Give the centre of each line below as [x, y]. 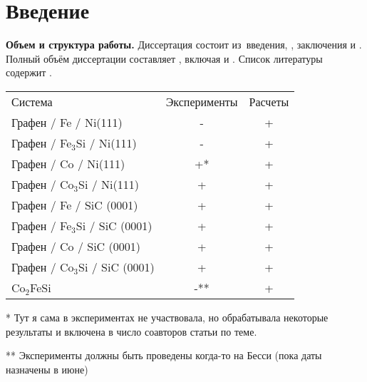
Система [32, 101]
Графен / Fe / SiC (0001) [75, 205]
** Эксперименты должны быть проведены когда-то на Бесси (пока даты [164, 355]
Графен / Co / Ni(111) [68, 163]
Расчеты [269, 101]
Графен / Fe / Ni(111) [67, 122]
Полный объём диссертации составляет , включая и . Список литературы [164, 58]
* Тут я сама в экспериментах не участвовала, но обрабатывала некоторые [167, 317]
